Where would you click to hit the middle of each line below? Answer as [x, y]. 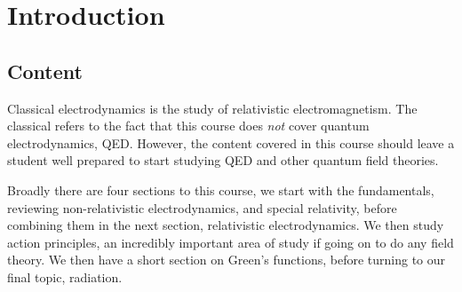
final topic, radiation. [65, 276]
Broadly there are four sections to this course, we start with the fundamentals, [221, 189]
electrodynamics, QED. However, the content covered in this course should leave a [231, 142]
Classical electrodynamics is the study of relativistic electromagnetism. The [212, 108]
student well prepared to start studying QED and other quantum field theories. [223, 160]
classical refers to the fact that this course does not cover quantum [188, 126]
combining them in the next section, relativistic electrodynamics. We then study [226, 225]
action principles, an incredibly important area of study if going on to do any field [231, 242]
